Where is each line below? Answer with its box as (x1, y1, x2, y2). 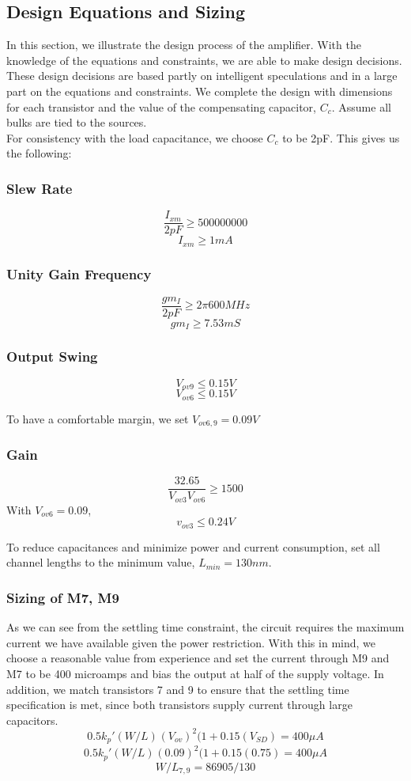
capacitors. (6, 711, 58, 728)
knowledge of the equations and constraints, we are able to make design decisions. (6, 51, 402, 68)
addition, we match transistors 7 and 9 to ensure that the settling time (6, 681, 349, 697)
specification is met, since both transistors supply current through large (6, 696, 353, 713)
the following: (6, 145, 72, 161)
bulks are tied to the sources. (6, 114, 147, 131)
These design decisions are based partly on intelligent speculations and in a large (6, 67, 398, 84)
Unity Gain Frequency (6, 263, 152, 283)
